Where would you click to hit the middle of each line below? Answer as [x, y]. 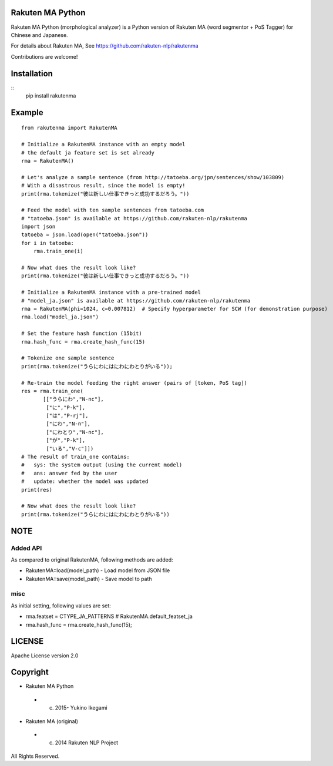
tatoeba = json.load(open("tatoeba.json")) [85, 235]
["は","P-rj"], [67, 416]
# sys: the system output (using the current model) [102, 465]
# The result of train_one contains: [76, 457]
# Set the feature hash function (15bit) [82, 334]
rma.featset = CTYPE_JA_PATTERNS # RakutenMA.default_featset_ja [109, 616]
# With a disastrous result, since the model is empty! [103, 186]
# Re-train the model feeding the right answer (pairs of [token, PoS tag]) [134, 383]
